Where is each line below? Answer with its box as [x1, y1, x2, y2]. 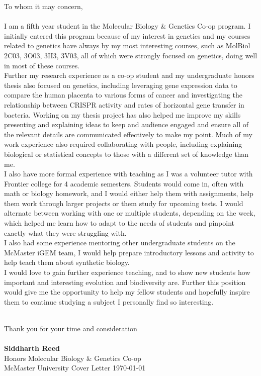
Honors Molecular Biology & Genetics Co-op [4, 352, 141, 363]
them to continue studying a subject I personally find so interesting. [4, 296, 214, 307]
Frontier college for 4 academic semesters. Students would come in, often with [4, 178, 244, 189]
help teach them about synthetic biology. [4, 257, 130, 267]
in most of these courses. [4, 60, 80, 70]
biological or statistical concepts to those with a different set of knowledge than [4, 148, 249, 159]
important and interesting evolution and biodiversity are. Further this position [4, 276, 246, 287]
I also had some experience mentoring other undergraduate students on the [4, 237, 235, 248]
